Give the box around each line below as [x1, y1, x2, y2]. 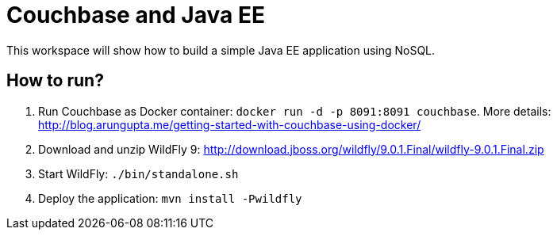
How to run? [6, 70, 104, 91]
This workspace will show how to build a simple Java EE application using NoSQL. [6, 43, 436, 57]
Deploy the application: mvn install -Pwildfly [38, 191, 302, 205]
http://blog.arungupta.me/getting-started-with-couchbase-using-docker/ [38, 117, 421, 131]
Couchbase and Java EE [6, 2, 265, 29]
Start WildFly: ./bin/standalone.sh [38, 166, 239, 181]
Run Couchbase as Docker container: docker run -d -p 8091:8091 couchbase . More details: [38, 104, 551, 118]
